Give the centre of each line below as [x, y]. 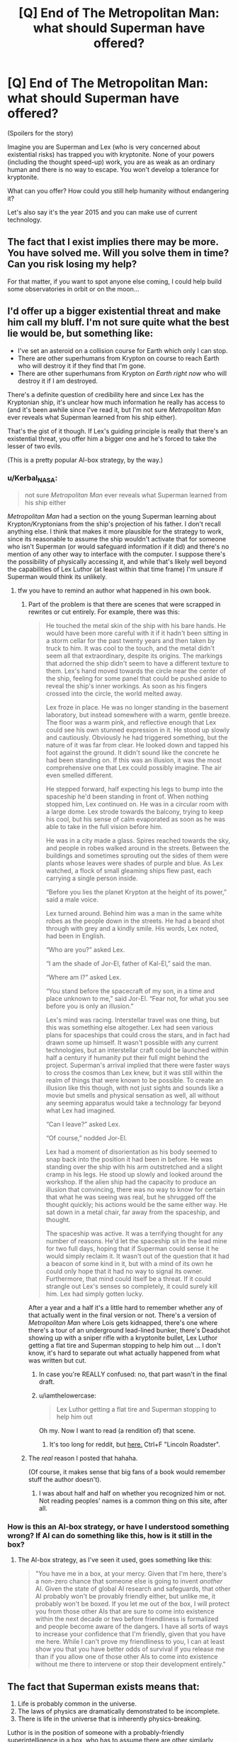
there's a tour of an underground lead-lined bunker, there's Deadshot [129, 1331]
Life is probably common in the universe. [77, 1704]
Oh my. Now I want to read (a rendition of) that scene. [117, 1431]
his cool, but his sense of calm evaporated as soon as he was [135, 819]
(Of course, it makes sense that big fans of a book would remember [127, 1472]
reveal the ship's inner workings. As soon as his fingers [126, 686]
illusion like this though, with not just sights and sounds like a [135, 1088]
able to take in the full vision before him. [104, 827]
